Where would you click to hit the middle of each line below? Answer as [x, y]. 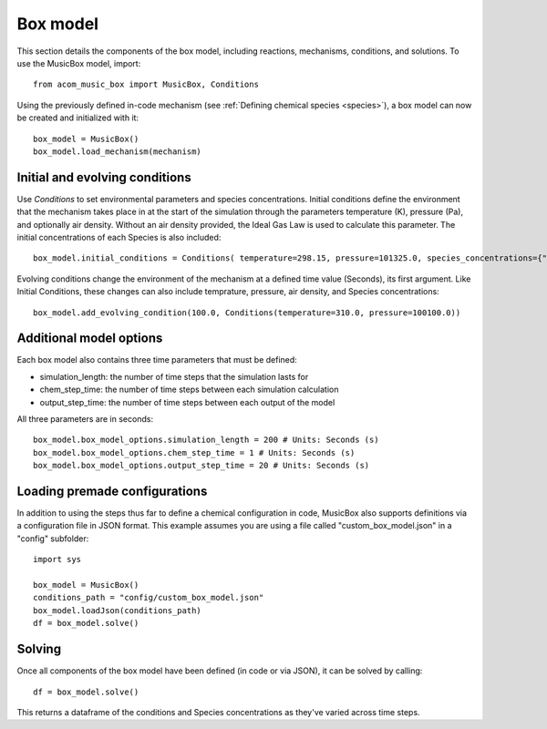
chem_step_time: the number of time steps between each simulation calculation [189, 390]
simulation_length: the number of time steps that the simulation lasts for [174, 376]
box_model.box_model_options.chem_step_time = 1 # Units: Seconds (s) [194, 452]
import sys [57, 560]
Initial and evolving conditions [104, 177]
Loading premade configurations [112, 491]
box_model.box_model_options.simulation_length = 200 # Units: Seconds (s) [206, 440]
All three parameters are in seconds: [85, 419]
